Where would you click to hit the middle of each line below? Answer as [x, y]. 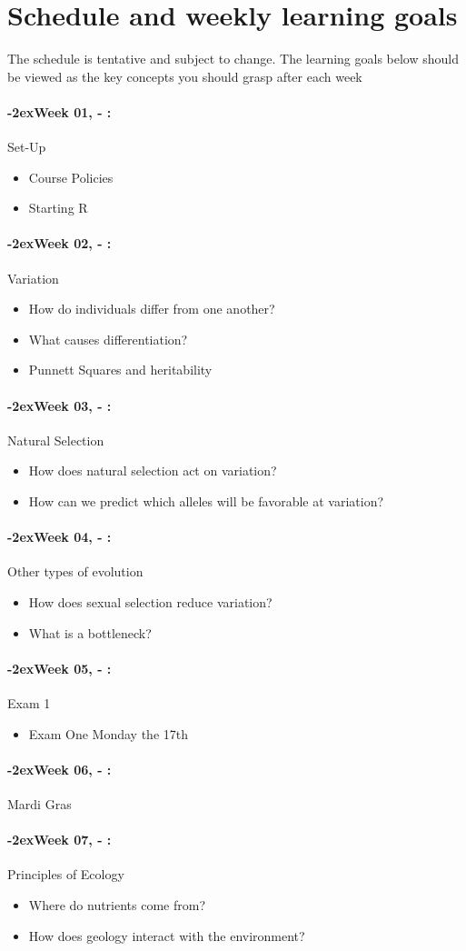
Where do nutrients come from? [117, 904]
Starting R [58, 208]
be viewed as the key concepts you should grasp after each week [185, 76]
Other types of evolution [75, 571]
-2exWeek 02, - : [59, 243]
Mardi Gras [40, 804]
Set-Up [27, 147]
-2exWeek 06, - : [59, 769]
